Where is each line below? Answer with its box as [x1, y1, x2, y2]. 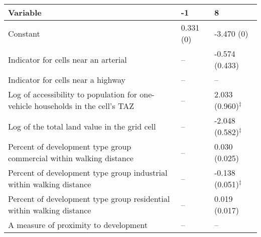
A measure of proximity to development [8, 219, 148, 230]
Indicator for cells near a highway [8, 74, 126, 85]
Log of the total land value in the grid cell [8, 120, 156, 132]
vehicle [8, 100, 32, 111]
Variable [8, 7, 42, 18]
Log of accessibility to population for [8, 88, 137, 100]
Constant [8, 27, 40, 39]
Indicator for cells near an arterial [8, 53, 127, 65]
